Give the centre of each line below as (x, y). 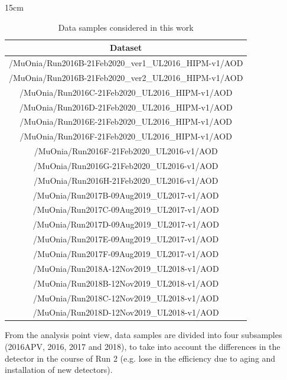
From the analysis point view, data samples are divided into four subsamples (143, 335)
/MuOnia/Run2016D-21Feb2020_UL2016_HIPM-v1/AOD (126, 107)
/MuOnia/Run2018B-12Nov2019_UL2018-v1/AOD (126, 283)
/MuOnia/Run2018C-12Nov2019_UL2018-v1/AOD (126, 298)
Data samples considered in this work (126, 27)
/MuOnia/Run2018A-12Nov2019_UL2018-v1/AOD (126, 268)
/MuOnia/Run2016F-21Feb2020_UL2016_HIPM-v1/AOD (126, 136)
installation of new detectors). (59, 370)
